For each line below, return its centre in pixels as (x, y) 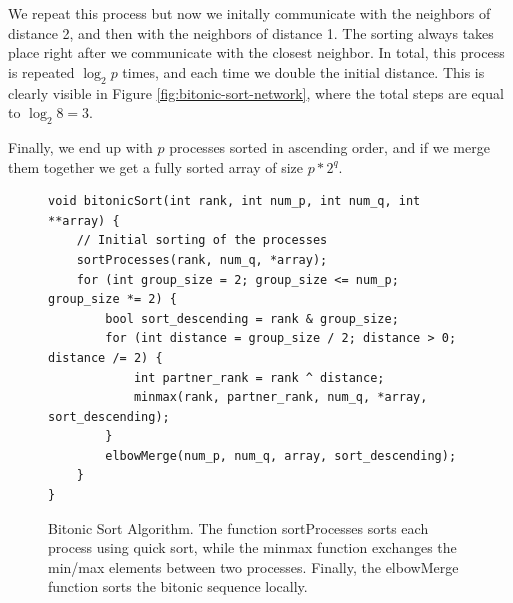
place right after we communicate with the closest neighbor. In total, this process (256, 52)
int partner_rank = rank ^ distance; (259, 377)
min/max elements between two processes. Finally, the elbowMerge (253, 566)
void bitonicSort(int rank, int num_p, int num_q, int (234, 201)
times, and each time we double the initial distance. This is (303, 71)
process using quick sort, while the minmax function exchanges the (252, 547)
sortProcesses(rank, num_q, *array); (202, 259)
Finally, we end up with (80, 146)
